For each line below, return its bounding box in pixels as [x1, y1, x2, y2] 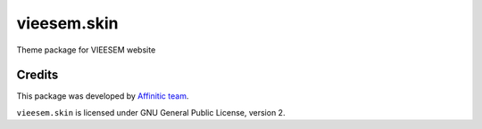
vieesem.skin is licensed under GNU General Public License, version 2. [16, 107, 286, 117]
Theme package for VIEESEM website [16, 44, 156, 55]
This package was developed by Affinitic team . [16, 91, 189, 101]
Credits [16, 68, 59, 83]
